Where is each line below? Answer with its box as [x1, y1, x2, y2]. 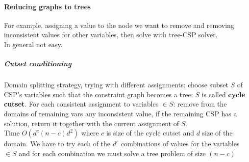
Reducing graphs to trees [4, 1, 91, 11]
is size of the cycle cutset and [106, 128, 194, 138]
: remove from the [173, 99, 227, 109]
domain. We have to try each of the [4, 138, 111, 149]
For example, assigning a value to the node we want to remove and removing [4, 20, 234, 30]
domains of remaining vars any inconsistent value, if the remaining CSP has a [4, 108, 237, 118]
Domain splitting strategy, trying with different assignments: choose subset [4, 80, 228, 90]
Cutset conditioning [4, 58, 72, 69]
